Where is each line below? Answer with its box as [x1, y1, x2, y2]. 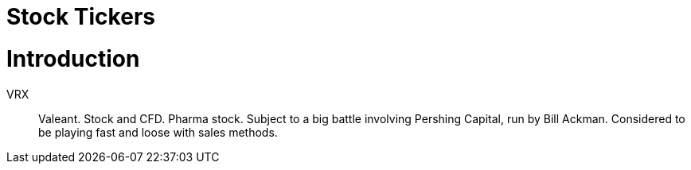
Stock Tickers [6, 3, 155, 30]
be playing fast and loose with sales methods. [38, 125, 278, 139]
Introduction [6, 44, 140, 72]
